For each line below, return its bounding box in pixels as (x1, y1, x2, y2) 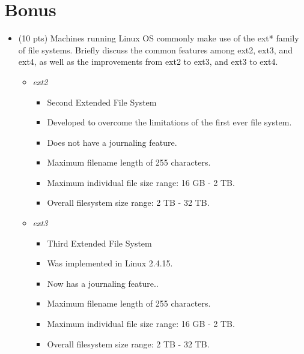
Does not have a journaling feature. (47, 136, 177, 148)
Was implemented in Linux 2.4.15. (47, 257, 173, 269)
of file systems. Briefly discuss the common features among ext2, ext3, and (18, 43, 293, 56)
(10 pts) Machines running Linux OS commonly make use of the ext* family (18, 32, 299, 44)
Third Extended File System (47, 236, 152, 249)
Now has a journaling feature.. (47, 277, 159, 289)
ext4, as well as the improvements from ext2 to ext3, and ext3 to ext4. (18, 55, 278, 68)
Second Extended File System (47, 95, 157, 108)
